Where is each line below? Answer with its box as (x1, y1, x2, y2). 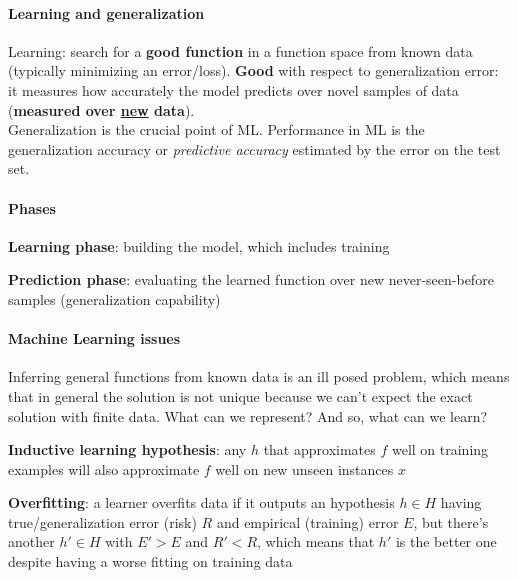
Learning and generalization (8, 2, 205, 23)
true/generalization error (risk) (8, 511, 197, 532)
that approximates (263, 439, 376, 460)
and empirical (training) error (216, 511, 399, 532)
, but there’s (413, 511, 489, 532)
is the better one (395, 531, 497, 552)
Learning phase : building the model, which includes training (8, 235, 390, 256)
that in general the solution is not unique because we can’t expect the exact (8, 385, 473, 406)
